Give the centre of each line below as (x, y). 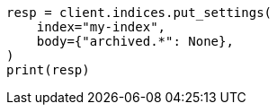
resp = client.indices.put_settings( (139, 13)
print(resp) (48, 70)
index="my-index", (101, 27)
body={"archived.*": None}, (135, 41)
